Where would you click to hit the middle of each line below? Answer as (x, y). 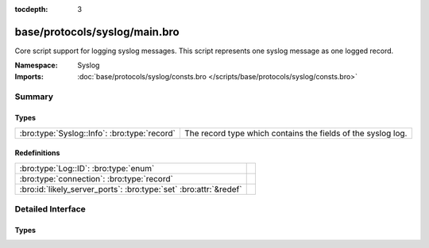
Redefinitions (37, 153)
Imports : (29, 76)
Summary (34, 97)
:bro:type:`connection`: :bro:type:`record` (97, 178)
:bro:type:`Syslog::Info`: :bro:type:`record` (98, 133)
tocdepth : (31, 9)
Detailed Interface (50, 209)
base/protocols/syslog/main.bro (97, 32)
